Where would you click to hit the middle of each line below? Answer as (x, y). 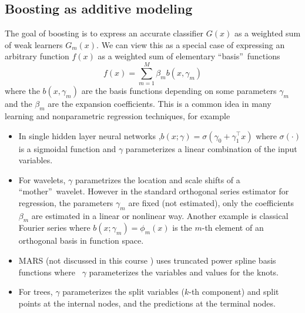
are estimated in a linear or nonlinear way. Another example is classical (160, 215)
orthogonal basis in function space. (81, 240)
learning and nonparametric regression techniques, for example (118, 115)
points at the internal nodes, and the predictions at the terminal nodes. (147, 303)
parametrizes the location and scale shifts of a (158, 179)
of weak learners (34, 44)
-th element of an (233, 228)
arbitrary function (37, 56)
